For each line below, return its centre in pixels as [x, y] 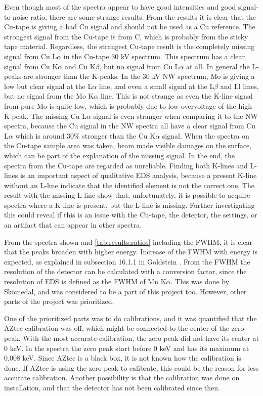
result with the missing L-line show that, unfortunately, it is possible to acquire [127, 195]
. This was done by [200, 281]
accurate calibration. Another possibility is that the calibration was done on [122, 378]
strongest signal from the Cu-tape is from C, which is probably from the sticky [126, 36]
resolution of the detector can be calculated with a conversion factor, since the [125, 271]
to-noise [16, 16]
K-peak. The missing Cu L [45, 116]
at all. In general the [218, 66]
